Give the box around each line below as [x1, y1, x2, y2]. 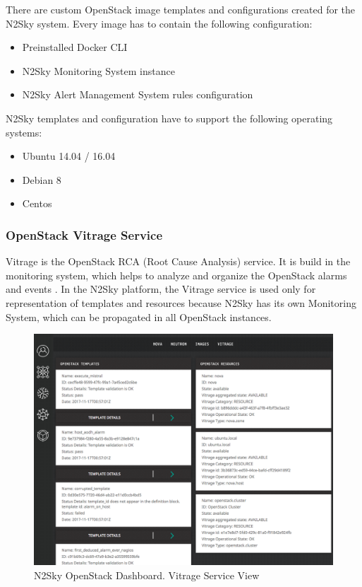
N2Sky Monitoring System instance [22, 63, 175, 78]
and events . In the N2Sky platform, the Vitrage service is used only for [6, 281, 316, 296]
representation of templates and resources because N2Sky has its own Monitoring [6, 295, 356, 310]
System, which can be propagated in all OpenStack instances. [6, 309, 272, 324]
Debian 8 [22, 172, 61, 187]
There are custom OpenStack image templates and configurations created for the [6, 2, 356, 16]
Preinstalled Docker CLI [22, 40, 128, 54]
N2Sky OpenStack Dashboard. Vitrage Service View [34, 567, 260, 582]
